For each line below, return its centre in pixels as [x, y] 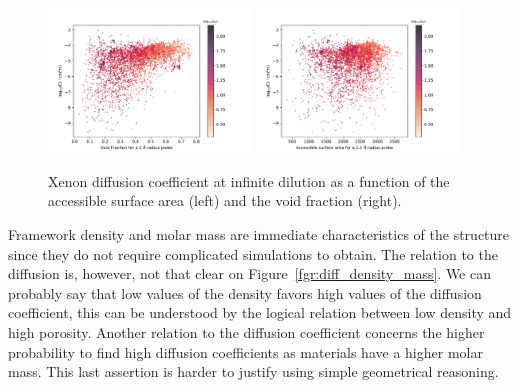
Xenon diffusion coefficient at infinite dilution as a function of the [249, 180]
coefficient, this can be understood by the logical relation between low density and [260, 312]
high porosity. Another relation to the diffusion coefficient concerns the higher [246, 332]
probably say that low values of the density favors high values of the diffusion [245, 292]
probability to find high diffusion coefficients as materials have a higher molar [245, 351]
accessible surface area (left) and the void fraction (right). [225, 200]
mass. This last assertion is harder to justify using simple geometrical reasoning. [253, 371]
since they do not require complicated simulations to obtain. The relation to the [253, 253]
